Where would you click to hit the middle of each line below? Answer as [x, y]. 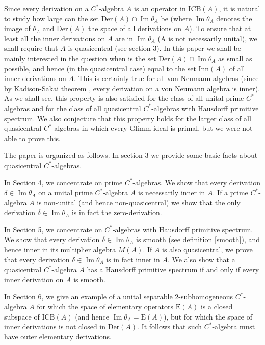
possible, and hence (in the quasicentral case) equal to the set [100, 68]
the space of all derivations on [135, 28]
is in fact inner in [133, 259]
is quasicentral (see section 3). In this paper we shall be [155, 48]
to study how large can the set [52, 18]
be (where [176, 18]
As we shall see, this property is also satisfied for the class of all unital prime [124, 98]
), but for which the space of [208, 316]
